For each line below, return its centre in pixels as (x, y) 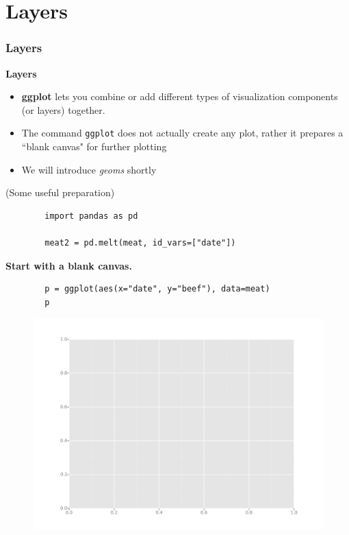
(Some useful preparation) (60, 192)
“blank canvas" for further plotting (94, 146)
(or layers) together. (63, 109)
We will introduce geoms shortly (89, 169)
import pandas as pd (91, 216)
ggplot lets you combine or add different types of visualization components (180, 96)
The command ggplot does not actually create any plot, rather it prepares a (182, 133)
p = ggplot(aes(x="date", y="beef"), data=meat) (157, 289)
